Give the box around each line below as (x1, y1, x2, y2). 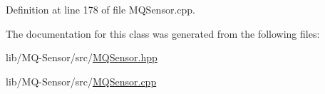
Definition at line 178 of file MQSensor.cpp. (6, 2, 195, 16)
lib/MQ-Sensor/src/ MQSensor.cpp (6, 73, 157, 88)
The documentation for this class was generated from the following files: (6, 26, 320, 41)
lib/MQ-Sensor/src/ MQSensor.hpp (6, 50, 158, 65)
